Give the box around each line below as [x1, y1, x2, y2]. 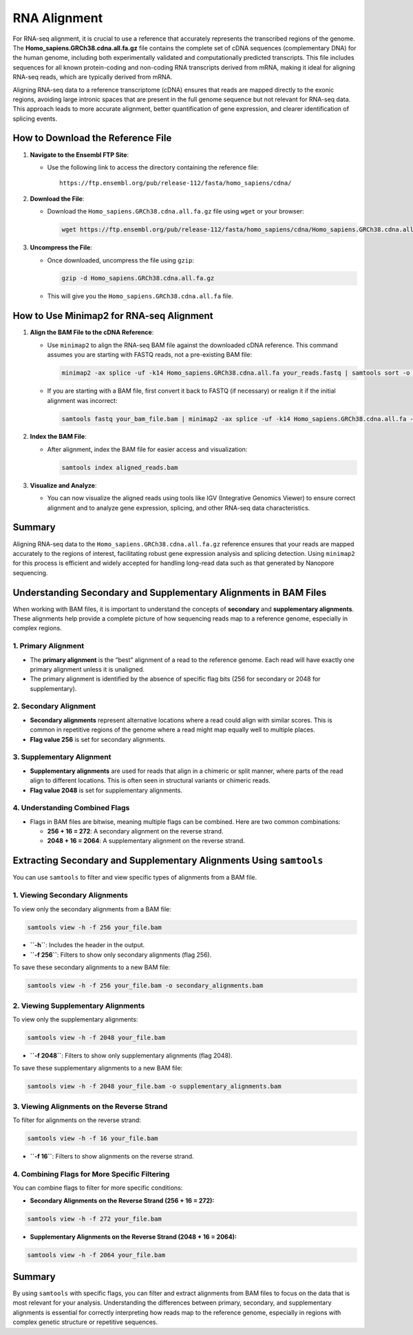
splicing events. [12, 114, 58, 123]
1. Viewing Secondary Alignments [12, 891, 129, 900]
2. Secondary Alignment [12, 701, 96, 711]
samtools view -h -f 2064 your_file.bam [27, 1251, 165, 1259]
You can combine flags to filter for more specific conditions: [12, 1183, 183, 1192]
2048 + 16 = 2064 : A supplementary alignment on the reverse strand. [47, 837, 246, 845]
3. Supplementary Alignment [12, 752, 112, 762]
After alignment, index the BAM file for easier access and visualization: [47, 445, 248, 453]
